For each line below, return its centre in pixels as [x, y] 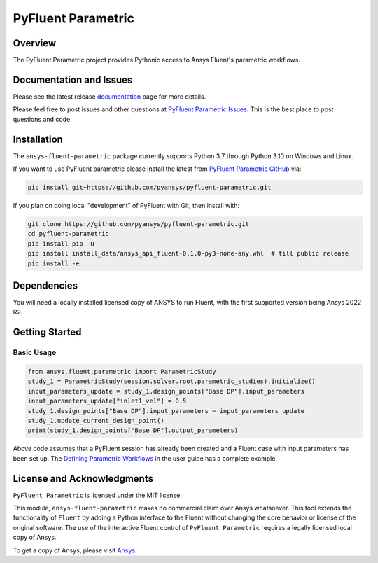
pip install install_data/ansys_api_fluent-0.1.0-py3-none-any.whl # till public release [188, 253]
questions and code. [43, 119]
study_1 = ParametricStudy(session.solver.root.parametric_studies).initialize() [172, 381]
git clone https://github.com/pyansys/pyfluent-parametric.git [139, 224]
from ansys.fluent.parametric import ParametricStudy [122, 372]
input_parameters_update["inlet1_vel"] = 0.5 [107, 401]
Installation [38, 139]
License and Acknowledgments [83, 479]
